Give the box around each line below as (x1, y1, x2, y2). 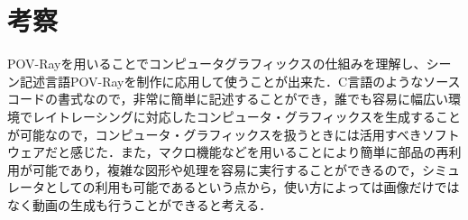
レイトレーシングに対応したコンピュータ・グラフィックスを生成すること (32, 106, 462, 125)
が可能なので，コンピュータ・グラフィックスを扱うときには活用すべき (7, 124, 422, 143)
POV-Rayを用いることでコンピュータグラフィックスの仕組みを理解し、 (7, 54, 427, 73)
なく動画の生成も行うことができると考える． (7, 195, 272, 214)
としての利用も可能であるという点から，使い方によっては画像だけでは (44, 178, 460, 197)
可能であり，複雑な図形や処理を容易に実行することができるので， (32, 160, 423, 179)
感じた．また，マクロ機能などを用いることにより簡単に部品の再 (69, 142, 449, 161)
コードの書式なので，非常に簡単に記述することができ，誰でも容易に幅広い (7, 89, 449, 108)
